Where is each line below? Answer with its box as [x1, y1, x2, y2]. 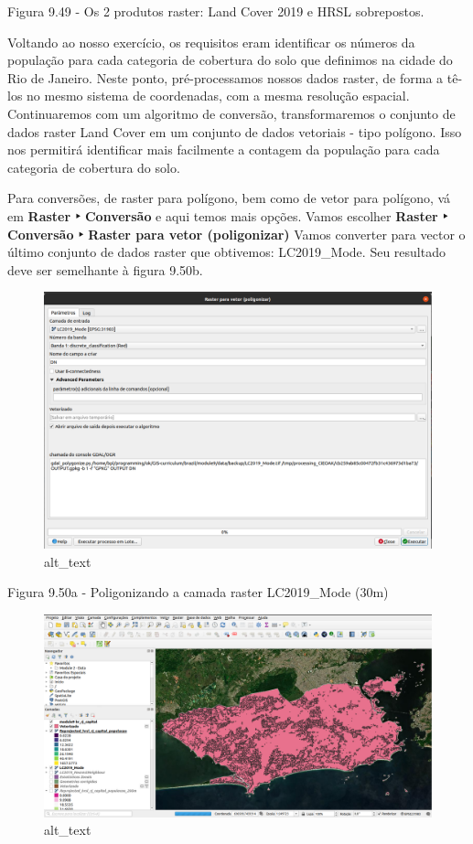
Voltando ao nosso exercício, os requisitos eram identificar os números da [7, 32, 415, 51]
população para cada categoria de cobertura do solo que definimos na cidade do [7, 50, 453, 69]
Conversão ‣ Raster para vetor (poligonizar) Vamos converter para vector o [7, 224, 466, 243]
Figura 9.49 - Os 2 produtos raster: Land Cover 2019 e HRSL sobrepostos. [7, 2, 425, 20]
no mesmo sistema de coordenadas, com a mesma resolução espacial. [27, 86, 410, 105]
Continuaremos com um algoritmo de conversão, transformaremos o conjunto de [7, 103, 456, 123]
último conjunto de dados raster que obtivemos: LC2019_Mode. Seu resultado [7, 242, 446, 262]
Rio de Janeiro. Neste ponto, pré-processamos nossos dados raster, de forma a [7, 68, 444, 87]
